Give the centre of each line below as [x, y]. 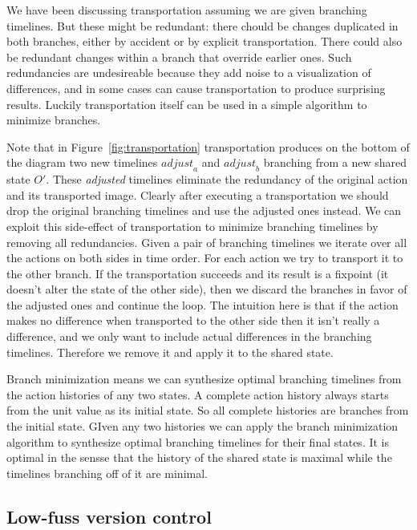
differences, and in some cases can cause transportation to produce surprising [196, 88]
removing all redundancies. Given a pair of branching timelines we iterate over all [207, 242]
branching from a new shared [335, 162]
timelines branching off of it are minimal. [107, 473]
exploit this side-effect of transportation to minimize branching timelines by [192, 226]
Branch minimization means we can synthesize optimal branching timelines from [204, 379]
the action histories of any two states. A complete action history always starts [198, 394]
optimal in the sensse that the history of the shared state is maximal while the [199, 457]
